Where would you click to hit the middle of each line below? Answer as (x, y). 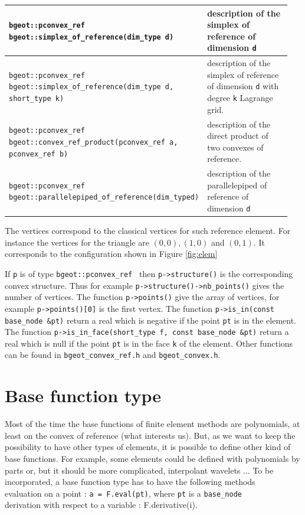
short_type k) (37, 99)
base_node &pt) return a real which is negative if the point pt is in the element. (150, 320)
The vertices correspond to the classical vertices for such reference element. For (148, 231)
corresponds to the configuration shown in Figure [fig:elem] (111, 254)
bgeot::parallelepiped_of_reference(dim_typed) (104, 198)
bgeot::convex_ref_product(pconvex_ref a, (94, 142)
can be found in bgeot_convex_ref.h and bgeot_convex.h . (113, 355)
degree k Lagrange (240, 98)
